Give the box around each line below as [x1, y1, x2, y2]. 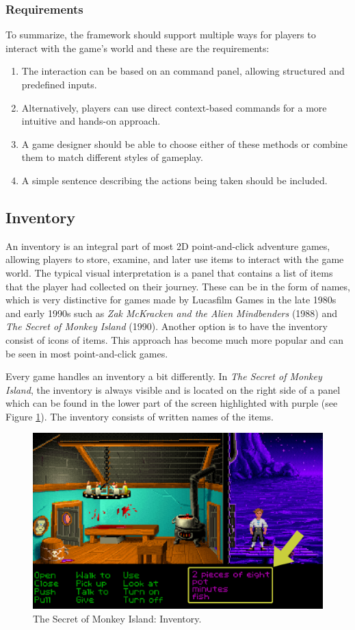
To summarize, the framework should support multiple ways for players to [5, 27, 316, 42]
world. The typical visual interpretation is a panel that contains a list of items [5, 265, 333, 279]
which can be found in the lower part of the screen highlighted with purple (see [5, 396, 338, 410]
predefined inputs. [21, 77, 97, 91]
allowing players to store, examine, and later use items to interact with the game [5, 252, 344, 266]
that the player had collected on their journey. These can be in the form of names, [5, 279, 350, 293]
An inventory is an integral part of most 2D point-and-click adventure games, [5, 238, 330, 253]
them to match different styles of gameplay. [21, 150, 203, 164]
